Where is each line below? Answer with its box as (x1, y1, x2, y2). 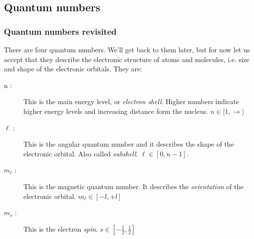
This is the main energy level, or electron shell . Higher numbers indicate (23, 96, 239, 107)
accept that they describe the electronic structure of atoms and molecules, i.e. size (4, 54, 250, 64)
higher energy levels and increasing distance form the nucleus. (23, 106, 209, 116)
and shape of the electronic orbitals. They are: (4, 64, 142, 74)
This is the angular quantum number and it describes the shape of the (23, 139, 234, 149)
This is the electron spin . (23, 223, 98, 234)
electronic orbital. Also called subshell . (23, 148, 138, 158)
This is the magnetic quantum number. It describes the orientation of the (23, 181, 244, 191)
